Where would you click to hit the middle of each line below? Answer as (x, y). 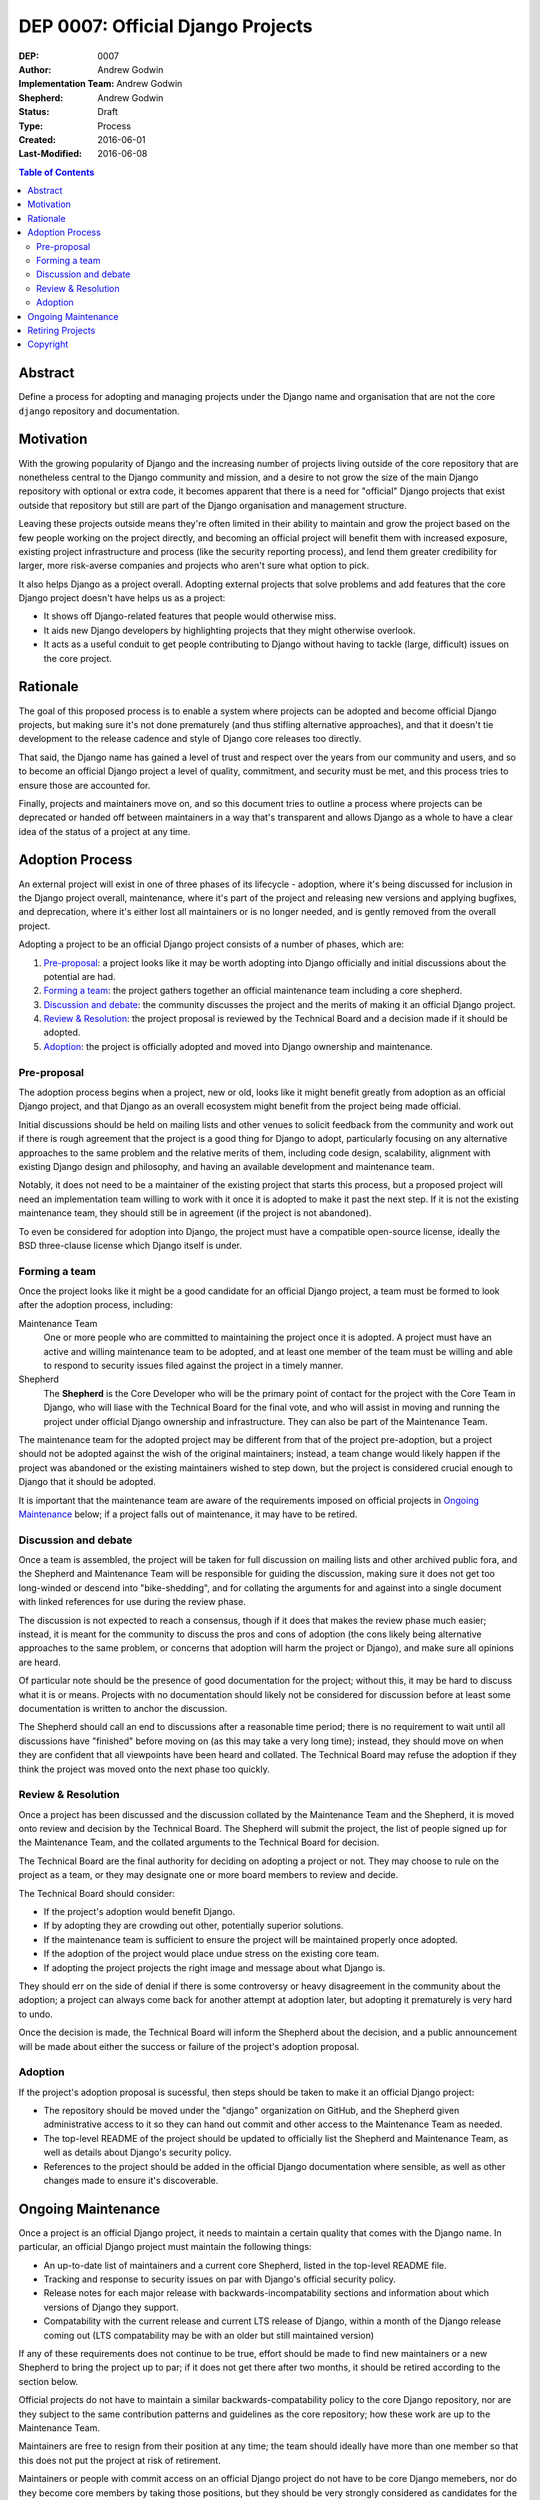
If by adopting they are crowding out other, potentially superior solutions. (193, 1926)
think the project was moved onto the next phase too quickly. (144, 1769)
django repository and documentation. (99, 411)
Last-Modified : (50, 154)
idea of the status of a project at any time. (104, 831)
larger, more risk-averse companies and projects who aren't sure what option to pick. (194, 566)
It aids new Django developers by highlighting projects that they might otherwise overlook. (229, 630)
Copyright (48, 344)
